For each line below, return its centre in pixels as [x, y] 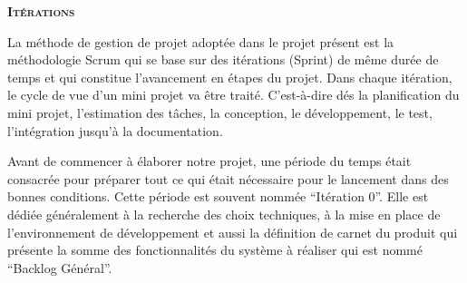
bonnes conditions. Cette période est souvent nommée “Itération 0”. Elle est [218, 196]
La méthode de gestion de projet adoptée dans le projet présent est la [201, 41]
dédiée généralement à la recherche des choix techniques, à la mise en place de [224, 214]
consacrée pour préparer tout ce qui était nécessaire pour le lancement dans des [228, 178]
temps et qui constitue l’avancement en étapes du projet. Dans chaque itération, [230, 77]
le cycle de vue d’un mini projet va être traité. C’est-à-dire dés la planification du [233, 95]
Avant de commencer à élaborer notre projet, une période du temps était [209, 161]
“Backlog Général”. [60, 267]
